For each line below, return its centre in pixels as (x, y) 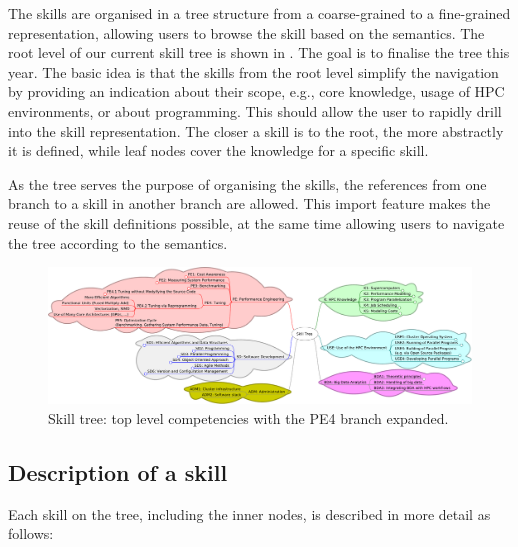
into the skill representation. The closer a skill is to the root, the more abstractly (256, 130)
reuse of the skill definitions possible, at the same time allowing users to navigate (256, 222)
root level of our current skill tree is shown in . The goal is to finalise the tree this (259, 52)
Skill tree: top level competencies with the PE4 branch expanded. (248, 417)
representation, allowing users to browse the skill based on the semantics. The (246, 32)
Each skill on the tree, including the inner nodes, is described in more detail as (249, 513)
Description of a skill (118, 471)
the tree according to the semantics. (118, 242)
